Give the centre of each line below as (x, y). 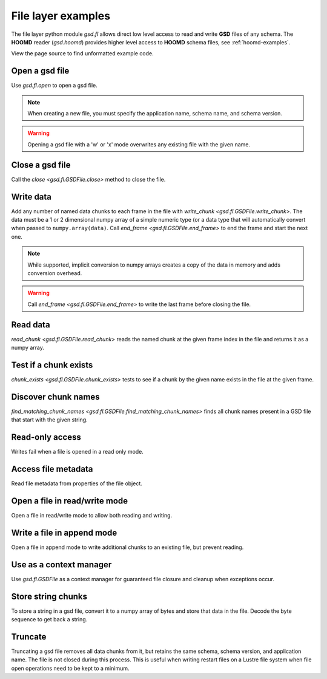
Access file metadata (52, 469)
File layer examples (61, 16)
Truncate (29, 637)
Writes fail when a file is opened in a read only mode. (77, 452)
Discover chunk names (55, 397)
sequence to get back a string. (49, 619)
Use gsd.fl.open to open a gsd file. (54, 86)
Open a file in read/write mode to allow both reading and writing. (92, 515)
